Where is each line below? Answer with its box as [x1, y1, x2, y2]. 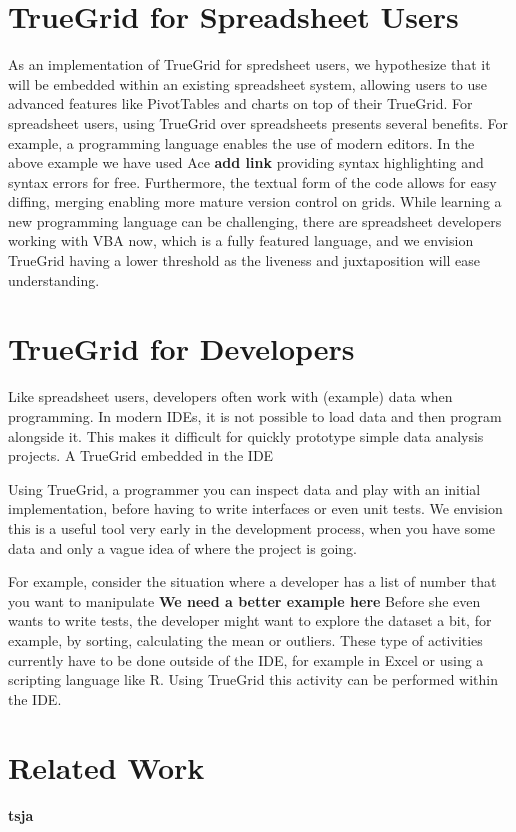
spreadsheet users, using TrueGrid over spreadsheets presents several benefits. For [8, 112, 509, 133]
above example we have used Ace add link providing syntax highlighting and [8, 152, 484, 173]
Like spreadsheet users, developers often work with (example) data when [8, 386, 453, 407]
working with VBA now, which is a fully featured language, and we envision [8, 230, 474, 251]
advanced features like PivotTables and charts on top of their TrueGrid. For [8, 93, 473, 114]
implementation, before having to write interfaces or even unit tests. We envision [8, 498, 503, 519]
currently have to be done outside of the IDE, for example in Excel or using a [8, 649, 484, 670]
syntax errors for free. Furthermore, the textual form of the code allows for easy [8, 171, 497, 192]
